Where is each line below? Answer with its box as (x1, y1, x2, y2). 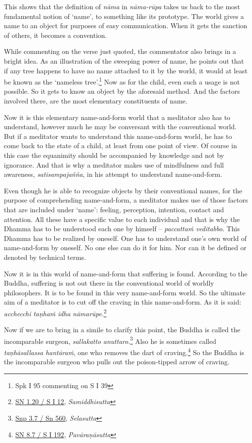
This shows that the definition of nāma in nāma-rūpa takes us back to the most (4, 1, 240, 11)
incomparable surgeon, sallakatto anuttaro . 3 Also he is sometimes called (4, 334, 216, 346)
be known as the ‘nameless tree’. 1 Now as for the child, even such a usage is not (4, 75, 240, 86)
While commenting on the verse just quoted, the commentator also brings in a (4, 46, 236, 56)
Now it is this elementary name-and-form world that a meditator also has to (4, 112, 231, 122)
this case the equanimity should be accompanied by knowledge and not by (4, 150, 224, 160)
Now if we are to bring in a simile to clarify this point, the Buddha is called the (4, 324, 240, 335)
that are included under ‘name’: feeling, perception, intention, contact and (4, 204, 224, 214)
